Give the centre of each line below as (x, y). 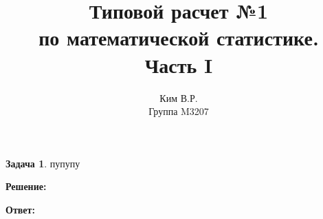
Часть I (179, 64)
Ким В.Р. (179, 97)
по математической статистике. (179, 38)
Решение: (26, 186)
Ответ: (20, 209)
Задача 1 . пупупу (43, 163)
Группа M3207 (179, 111)
